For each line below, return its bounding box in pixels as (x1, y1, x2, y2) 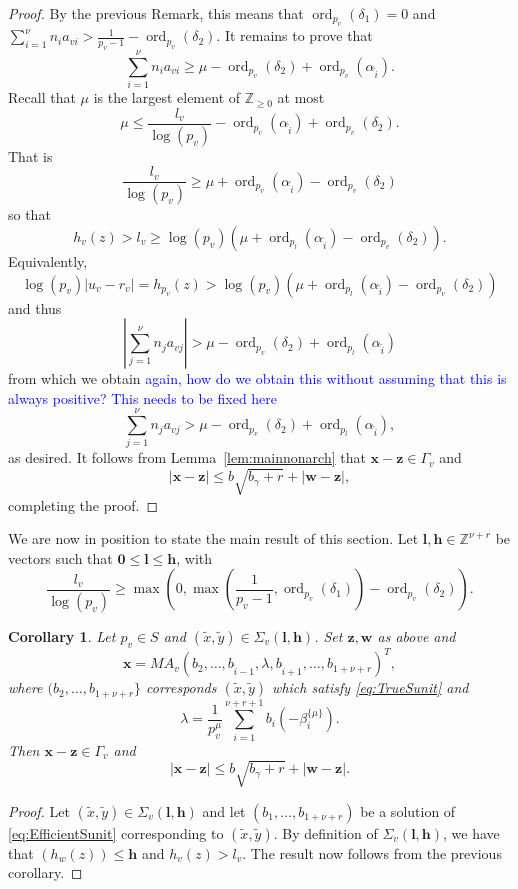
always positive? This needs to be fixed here (8, 387, 278, 408)
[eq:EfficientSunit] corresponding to (8, 822, 224, 843)
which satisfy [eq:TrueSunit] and (272, 677, 469, 698)
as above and (377, 625, 456, 646)
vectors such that (8, 547, 113, 568)
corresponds (145, 677, 217, 698)
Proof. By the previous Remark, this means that (8, 3, 304, 23)
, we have (443, 822, 500, 843)
